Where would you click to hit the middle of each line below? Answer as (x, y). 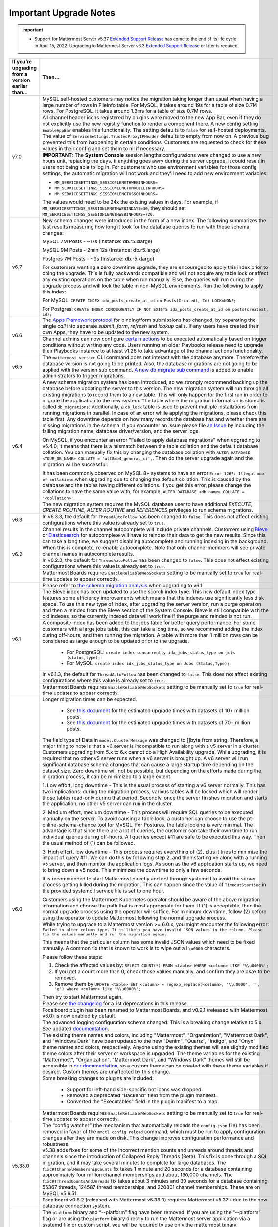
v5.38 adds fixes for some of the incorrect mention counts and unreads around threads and (148, 1150)
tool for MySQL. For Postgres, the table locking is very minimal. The (175, 825)
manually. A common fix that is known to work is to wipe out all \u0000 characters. (136, 948)
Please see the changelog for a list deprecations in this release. (115, 1003)
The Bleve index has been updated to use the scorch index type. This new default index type (149, 591)
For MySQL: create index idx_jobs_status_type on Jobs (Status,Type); (148, 663)
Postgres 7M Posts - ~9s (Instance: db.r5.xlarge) (98, 259)
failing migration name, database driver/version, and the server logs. (121, 431)
